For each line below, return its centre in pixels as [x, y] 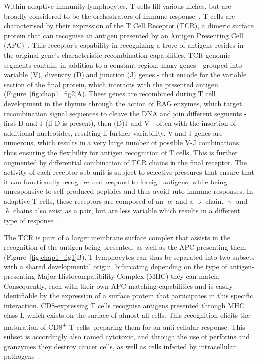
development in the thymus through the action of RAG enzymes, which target [123, 103]
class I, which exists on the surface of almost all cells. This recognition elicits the [127, 315]
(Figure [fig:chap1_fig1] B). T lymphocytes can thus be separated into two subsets [129, 256]
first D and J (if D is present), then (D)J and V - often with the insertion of [120, 123]
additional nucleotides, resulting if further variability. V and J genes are [113, 133]
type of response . [32, 221]
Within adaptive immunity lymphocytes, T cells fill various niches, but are [118, 6]
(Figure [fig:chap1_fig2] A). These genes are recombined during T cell [110, 94]
